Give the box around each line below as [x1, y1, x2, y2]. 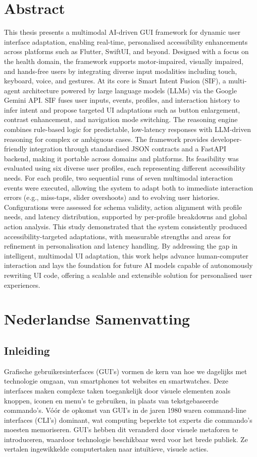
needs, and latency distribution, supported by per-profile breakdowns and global [4, 211, 247, 222]
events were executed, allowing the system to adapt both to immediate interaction [4, 182, 254, 193]
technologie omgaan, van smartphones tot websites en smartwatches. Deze [4, 376, 228, 386]
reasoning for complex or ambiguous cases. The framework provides [4, 133, 208, 144]
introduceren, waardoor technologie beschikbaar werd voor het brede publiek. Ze [4, 434, 248, 444]
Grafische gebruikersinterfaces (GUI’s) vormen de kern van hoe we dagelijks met [4, 366, 247, 376]
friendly [4, 143, 27, 154]
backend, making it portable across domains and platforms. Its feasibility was [4, 153, 239, 163]
